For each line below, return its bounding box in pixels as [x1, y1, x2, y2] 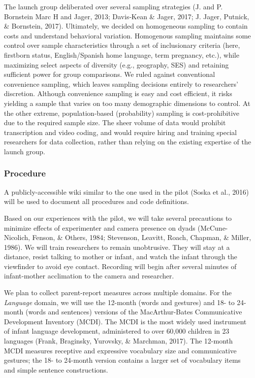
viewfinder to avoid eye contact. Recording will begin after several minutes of [4, 261, 237, 271]
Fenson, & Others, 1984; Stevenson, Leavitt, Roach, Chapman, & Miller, [32, 232, 251, 242]
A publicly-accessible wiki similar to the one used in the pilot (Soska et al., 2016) [4, 186, 249, 197]
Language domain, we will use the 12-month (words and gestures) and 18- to [4, 297, 235, 307]
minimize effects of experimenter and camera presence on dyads [4, 222, 195, 233]
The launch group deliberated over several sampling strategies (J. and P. [4, 1, 223, 11]
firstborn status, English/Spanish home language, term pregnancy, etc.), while [4, 49, 239, 60]
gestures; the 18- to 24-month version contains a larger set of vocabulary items [4, 355, 241, 365]
